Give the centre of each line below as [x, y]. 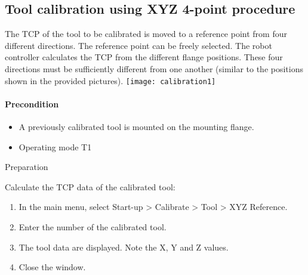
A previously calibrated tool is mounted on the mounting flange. [136, 127]
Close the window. [52, 267]
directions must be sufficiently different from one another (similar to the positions [154, 68]
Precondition [32, 103]
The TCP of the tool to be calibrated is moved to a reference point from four [146, 34]
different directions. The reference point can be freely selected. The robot [138, 45]
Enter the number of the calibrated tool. [93, 227]
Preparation [27, 167]
